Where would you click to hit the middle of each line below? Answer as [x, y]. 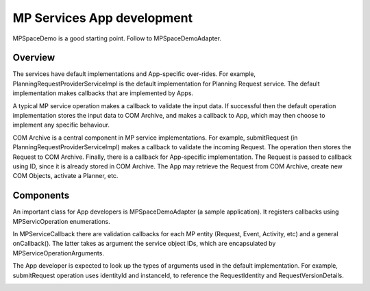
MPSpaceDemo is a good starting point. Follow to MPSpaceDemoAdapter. [117, 38]
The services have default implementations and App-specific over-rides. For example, [134, 74]
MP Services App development [103, 18]
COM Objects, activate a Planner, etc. [65, 176]
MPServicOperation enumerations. [61, 221]
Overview [34, 58]
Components [41, 195]
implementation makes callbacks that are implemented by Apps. [103, 93]
